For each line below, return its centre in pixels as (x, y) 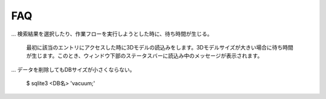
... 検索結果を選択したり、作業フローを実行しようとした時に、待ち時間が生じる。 (112, 34)
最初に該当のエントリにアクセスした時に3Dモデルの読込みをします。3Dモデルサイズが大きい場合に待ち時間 (160, 47)
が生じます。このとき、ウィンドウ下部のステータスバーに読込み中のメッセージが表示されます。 (144, 56)
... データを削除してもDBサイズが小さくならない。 (73, 69)
